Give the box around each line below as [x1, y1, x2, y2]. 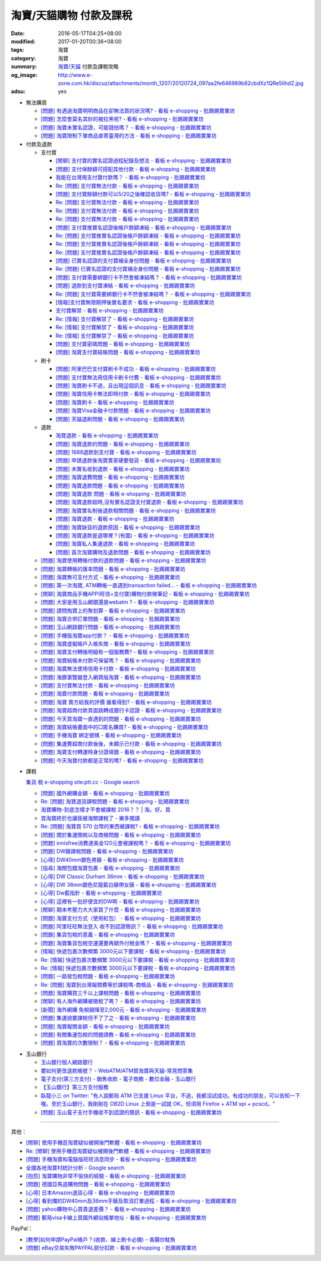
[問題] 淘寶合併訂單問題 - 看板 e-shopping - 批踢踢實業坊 [40, 615, 181, 622]
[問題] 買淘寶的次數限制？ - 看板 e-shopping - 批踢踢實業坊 [40, 1039, 185, 1047]
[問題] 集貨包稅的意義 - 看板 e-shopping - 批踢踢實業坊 [40, 931, 175, 938]
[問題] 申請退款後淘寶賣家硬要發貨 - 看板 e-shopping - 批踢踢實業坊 [55, 457, 221, 464]
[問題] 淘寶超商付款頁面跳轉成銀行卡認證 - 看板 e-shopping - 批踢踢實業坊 [40, 707, 222, 714]
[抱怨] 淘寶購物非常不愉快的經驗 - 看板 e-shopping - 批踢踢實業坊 [26, 1172, 187, 1179]
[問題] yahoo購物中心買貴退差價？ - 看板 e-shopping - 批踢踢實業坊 [26, 1206, 191, 1213]
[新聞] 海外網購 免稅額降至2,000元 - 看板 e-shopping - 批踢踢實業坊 [40, 1006, 207, 1013]
